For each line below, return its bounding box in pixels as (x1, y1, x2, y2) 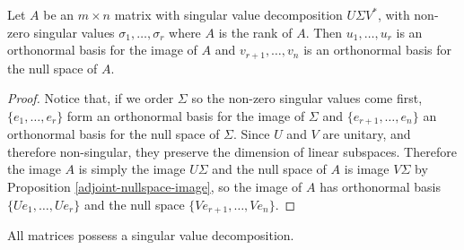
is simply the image (78, 159, 186, 178)
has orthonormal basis (320, 177, 442, 196)
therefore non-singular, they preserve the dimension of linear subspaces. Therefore (7, 142, 457, 160)
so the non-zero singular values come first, (191, 89, 423, 108)
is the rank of (218, 22, 293, 41)
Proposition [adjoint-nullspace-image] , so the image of (7, 177, 302, 196)
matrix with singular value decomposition (114, 5, 343, 23)
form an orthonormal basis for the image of (66, 106, 305, 125)
